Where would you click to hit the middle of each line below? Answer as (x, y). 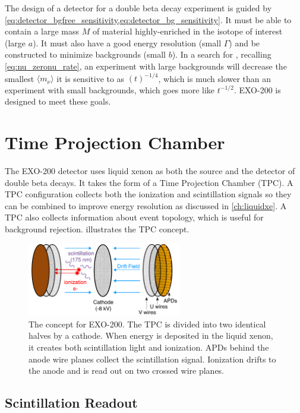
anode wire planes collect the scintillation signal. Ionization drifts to (152, 359)
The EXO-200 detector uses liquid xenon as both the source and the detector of (150, 170)
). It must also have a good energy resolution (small (127, 42)
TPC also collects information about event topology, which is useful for (134, 217)
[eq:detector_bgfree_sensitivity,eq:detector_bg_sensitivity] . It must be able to (148, 19)
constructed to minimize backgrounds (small (85, 54)
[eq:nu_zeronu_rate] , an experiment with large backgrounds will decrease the (146, 66)
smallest (20, 78)
